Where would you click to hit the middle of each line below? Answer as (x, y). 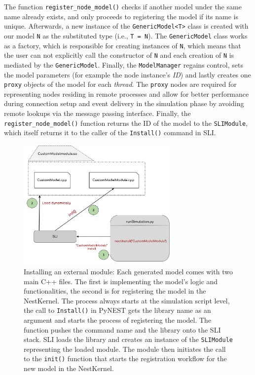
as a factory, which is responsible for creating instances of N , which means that (123, 45)
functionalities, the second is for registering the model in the (115, 291)
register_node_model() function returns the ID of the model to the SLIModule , (126, 123)
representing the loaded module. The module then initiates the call (125, 349)
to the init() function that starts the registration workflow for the (125, 358)
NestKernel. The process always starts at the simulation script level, (127, 300)
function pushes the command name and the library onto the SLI (122, 329)
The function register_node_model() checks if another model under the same (123, 6)
